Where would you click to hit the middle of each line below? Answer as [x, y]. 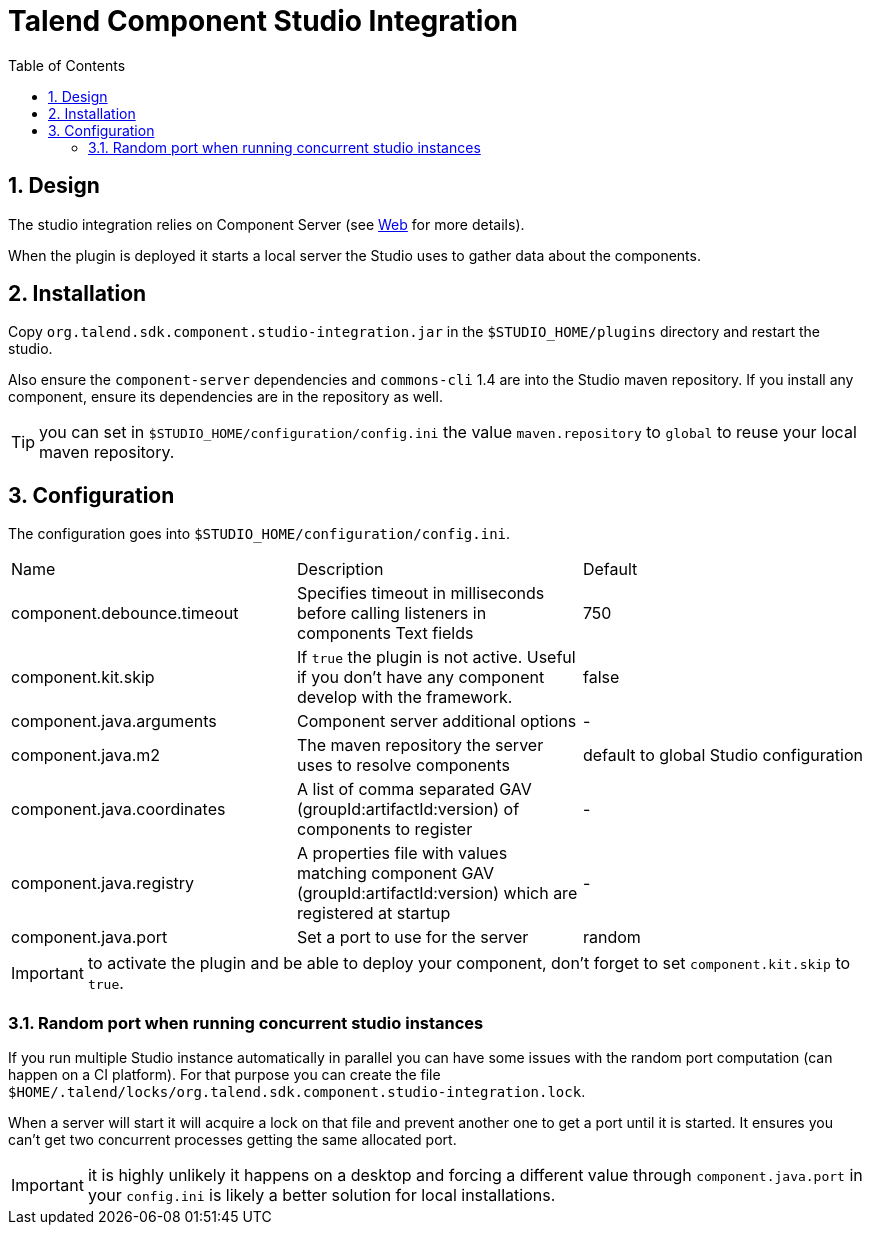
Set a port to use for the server [412, 937]
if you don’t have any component [420, 677]
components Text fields [385, 633]
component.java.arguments [114, 721]
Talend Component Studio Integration [263, 21]
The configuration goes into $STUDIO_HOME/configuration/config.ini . [259, 534]
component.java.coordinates [118, 809]
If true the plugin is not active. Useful [436, 657]
